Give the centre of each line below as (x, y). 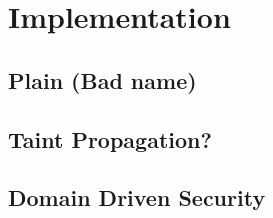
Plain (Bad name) (102, 79)
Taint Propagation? (110, 138)
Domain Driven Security (137, 197)
